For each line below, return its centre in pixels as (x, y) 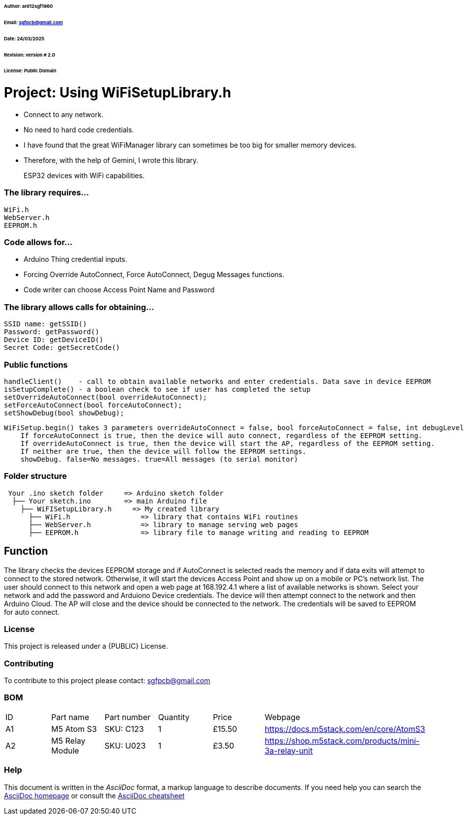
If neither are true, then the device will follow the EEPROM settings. (163, 451)
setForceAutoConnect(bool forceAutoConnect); (93, 405)
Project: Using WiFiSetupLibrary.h (118, 93)
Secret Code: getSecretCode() (62, 348)
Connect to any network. (64, 114)
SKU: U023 (125, 745)
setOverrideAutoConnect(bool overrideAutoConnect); (106, 397)
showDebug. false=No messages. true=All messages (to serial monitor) (159, 459)
